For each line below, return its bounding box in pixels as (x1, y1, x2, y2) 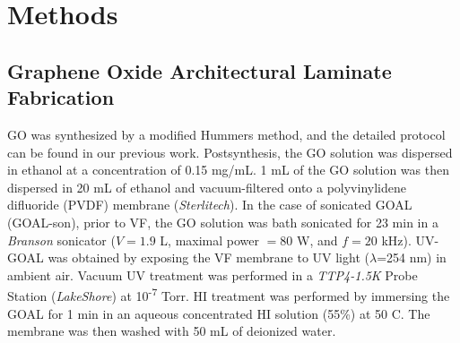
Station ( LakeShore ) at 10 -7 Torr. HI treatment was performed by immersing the (7, 284, 450, 304)
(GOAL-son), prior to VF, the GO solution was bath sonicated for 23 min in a (7, 212, 438, 231)
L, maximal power (160, 230, 260, 249)
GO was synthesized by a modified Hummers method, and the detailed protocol (7, 124, 446, 143)
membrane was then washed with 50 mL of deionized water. (7, 322, 336, 340)
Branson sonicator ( (7, 230, 116, 249)
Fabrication (7, 83, 115, 111)
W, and (297, 230, 338, 249)
